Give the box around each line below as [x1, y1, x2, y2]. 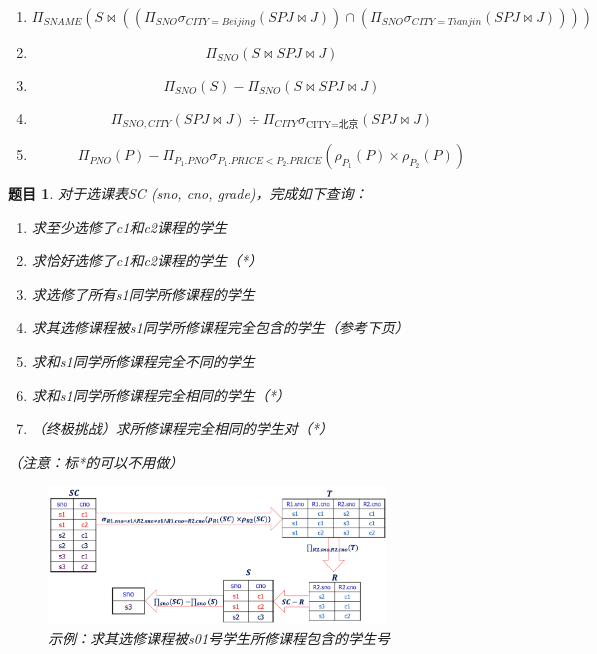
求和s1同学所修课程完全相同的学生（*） [31, 384, 290, 405]
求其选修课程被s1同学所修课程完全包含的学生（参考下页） [31, 317, 409, 338]
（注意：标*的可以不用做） [8, 451, 184, 472]
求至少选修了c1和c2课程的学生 [31, 216, 227, 237]
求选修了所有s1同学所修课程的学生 [31, 283, 255, 304]
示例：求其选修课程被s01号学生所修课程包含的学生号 [48, 628, 391, 649]
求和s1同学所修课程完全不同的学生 [31, 351, 255, 372]
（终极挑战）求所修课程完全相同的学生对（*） [31, 418, 333, 439]
